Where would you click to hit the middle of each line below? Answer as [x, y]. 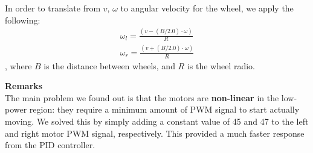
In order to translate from [53, 8]
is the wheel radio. [221, 65]
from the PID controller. [50, 145]
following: [23, 20]
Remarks [24, 86]
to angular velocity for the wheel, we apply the [207, 8]
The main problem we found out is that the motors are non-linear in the [142, 97]
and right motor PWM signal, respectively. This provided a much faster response [155, 133]
